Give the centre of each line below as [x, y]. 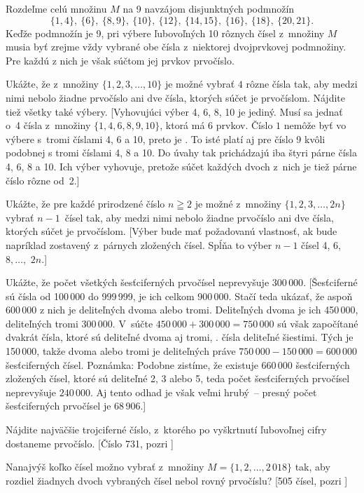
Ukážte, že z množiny [52, 84]
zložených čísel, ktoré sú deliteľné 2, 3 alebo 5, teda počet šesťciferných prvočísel [178, 378]
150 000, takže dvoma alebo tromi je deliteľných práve [121, 351]
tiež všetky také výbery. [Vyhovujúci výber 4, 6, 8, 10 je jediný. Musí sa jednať [174, 111]
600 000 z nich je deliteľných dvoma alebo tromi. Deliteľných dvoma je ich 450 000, [182, 310]
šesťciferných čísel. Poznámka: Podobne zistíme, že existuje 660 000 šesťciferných [178, 364]
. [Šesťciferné [330, 282]
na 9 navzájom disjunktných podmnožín [209, 8]
